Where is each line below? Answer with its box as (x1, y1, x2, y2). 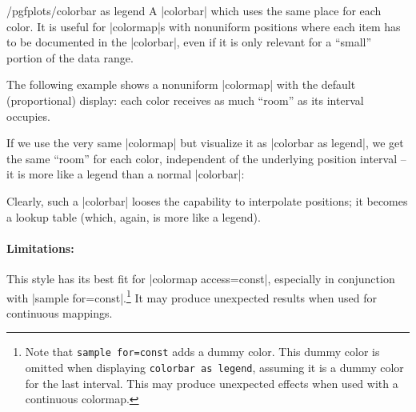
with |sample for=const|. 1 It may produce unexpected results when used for (6, 286, 377, 306)
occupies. (6, 107, 50, 124)
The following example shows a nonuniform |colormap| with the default (6, 76, 356, 93)
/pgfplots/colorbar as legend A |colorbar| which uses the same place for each (6, 2, 382, 18)
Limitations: (6, 239, 74, 256)
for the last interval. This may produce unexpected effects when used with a (25, 374, 398, 391)
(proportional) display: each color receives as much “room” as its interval (6, 91, 364, 108)
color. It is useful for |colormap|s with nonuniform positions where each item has (6, 18, 401, 34)
